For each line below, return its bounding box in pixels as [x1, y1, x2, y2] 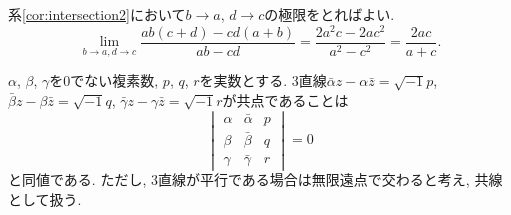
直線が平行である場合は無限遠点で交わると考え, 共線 [157, 169, 503, 190]
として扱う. [8, 189, 82, 210]
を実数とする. [199, 70, 288, 91]
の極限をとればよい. [264, 4, 395, 24]
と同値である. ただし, [8, 169, 147, 190]
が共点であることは [222, 89, 349, 110]
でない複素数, [70, 70, 159, 91]
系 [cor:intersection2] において [8, 4, 186, 24]
